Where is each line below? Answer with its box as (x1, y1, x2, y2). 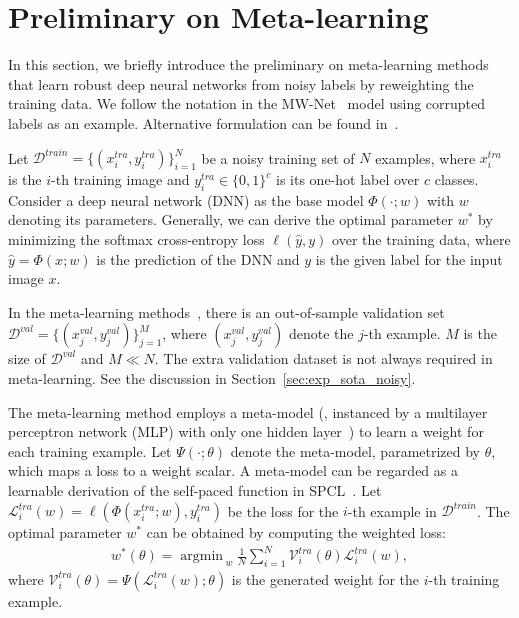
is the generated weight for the (231, 568, 420, 589)
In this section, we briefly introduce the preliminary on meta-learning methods (8, 54, 489, 75)
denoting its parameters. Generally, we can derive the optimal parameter (8, 209, 453, 230)
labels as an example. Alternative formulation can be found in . (8, 112, 399, 133)
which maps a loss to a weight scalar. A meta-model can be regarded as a (8, 460, 458, 481)
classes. (434, 169, 479, 189)
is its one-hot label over (276, 169, 420, 189)
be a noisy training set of (201, 147, 355, 167)
